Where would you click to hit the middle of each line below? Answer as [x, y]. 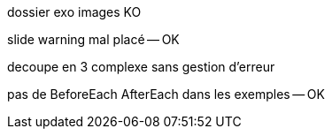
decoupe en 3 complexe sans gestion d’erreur [141, 67]
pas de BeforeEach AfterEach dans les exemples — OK [166, 94]
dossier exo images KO [74, 12]
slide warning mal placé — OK [93, 39]
